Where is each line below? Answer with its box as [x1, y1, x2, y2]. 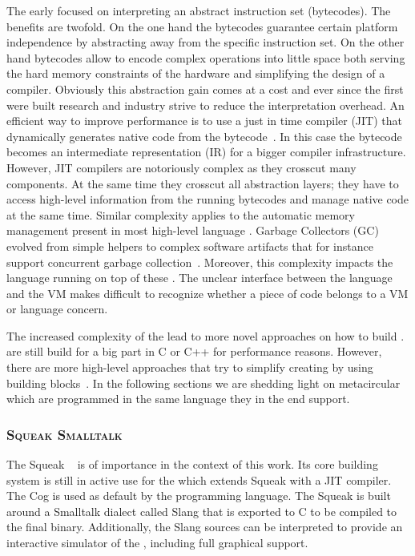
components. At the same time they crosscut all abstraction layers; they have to [6, 175, 399, 191]
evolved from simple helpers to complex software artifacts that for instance [6, 237, 373, 254]
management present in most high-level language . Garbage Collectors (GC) [6, 222, 379, 239]
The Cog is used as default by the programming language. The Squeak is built [6, 487, 391, 504]
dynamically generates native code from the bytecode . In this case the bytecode [6, 127, 402, 144]
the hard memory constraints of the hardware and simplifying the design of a [6, 65, 385, 82]
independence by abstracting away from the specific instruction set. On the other [6, 34, 405, 50]
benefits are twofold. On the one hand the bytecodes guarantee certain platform [6, 18, 398, 34]
